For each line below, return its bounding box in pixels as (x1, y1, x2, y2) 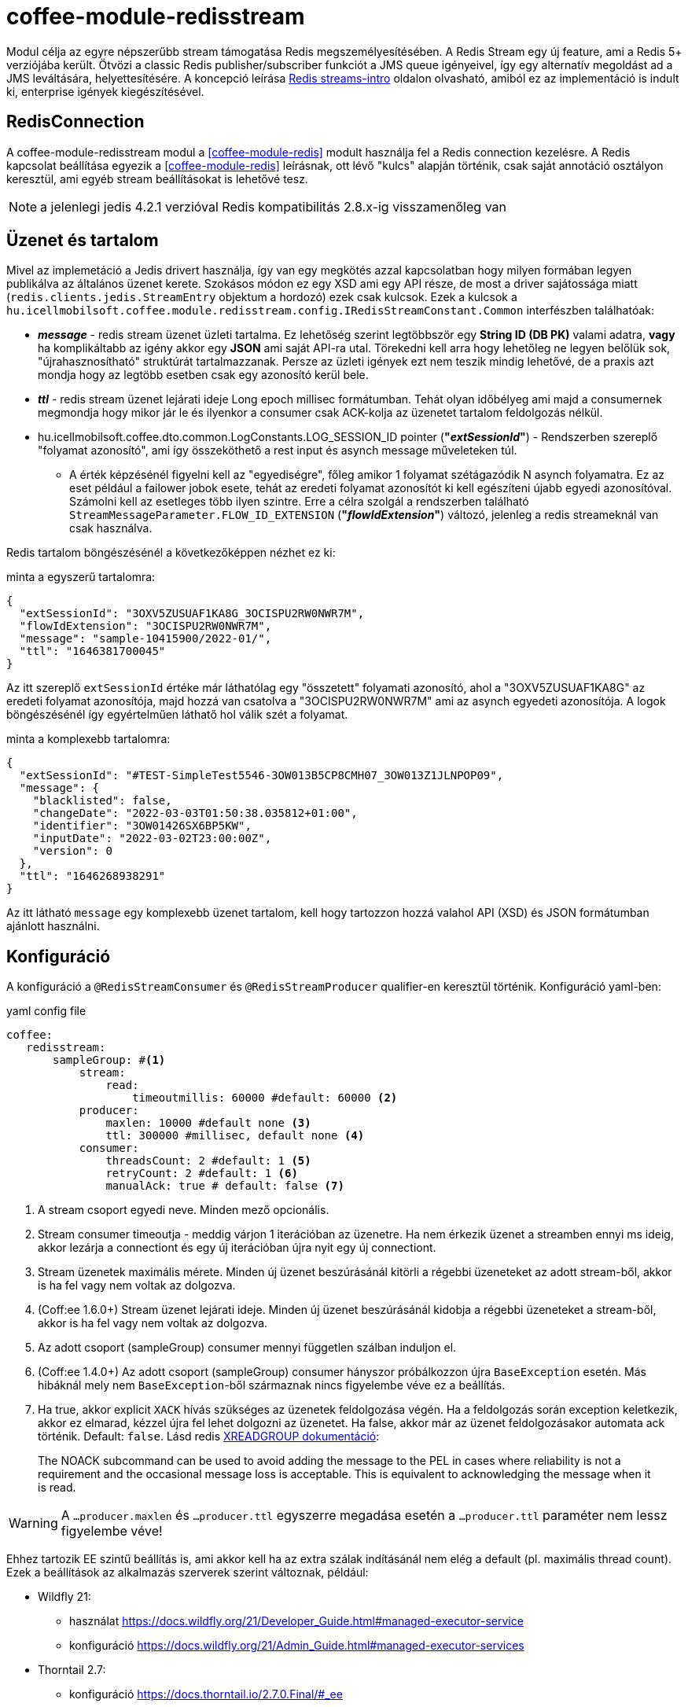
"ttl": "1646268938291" (19, 870, 166, 883)
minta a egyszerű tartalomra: (6, 570, 156, 584)
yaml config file (6, 1004, 86, 1018)
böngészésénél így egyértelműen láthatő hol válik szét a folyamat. (6, 708, 348, 722)
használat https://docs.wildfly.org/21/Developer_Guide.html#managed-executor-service (69, 1614, 524, 1628)
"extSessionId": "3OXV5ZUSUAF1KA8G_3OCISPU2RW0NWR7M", (19, 607, 365, 620)
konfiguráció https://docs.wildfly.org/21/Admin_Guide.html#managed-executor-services (69, 1639, 524, 1653)
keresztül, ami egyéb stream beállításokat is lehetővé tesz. (6, 171, 308, 186)
